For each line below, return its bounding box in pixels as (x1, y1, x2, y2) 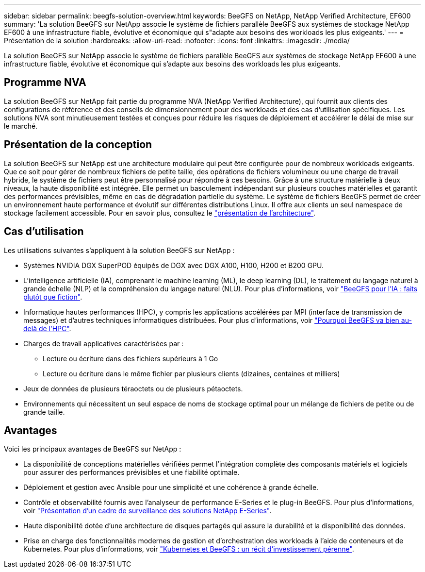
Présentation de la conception (4, 138, 152, 151)
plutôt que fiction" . (23, 292, 82, 301)
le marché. (4, 121, 38, 130)
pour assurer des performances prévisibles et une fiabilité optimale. (23, 468, 240, 477)
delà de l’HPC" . (23, 324, 71, 333)
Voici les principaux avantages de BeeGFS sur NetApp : (4, 445, 181, 454)
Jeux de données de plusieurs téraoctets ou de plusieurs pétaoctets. (23, 384, 243, 393)
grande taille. (23, 407, 65, 416)
